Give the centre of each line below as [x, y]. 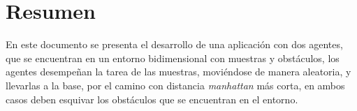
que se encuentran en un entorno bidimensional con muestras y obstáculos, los [173, 58]
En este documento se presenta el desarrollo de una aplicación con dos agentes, [174, 44]
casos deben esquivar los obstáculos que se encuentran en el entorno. [152, 99]
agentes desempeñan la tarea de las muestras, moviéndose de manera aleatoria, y [178, 72]
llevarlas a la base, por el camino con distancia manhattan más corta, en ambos [175, 85]
